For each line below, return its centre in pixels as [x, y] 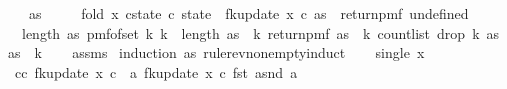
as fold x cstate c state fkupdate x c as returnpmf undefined [248, 13]
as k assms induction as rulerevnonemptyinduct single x [216, 52]
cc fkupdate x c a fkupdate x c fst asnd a [156, 71]
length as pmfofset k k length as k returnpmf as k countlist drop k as [260, 32]
